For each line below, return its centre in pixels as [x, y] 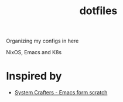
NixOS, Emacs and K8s [34, 52]
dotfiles [98, 11]
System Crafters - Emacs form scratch [61, 93]
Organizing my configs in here [42, 41]
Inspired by [34, 76]
